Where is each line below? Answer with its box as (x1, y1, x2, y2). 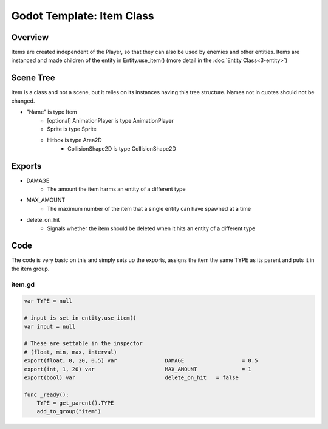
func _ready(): (24, 391, 69, 398)
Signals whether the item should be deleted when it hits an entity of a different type (47, 225, 256, 232)
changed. (11, 97, 35, 105)
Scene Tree (11, 73, 56, 83)
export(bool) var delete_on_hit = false (24, 374, 239, 381)
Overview (11, 32, 49, 43)
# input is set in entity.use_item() (24, 315, 137, 321)
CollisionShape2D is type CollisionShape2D (67, 145, 176, 152)
